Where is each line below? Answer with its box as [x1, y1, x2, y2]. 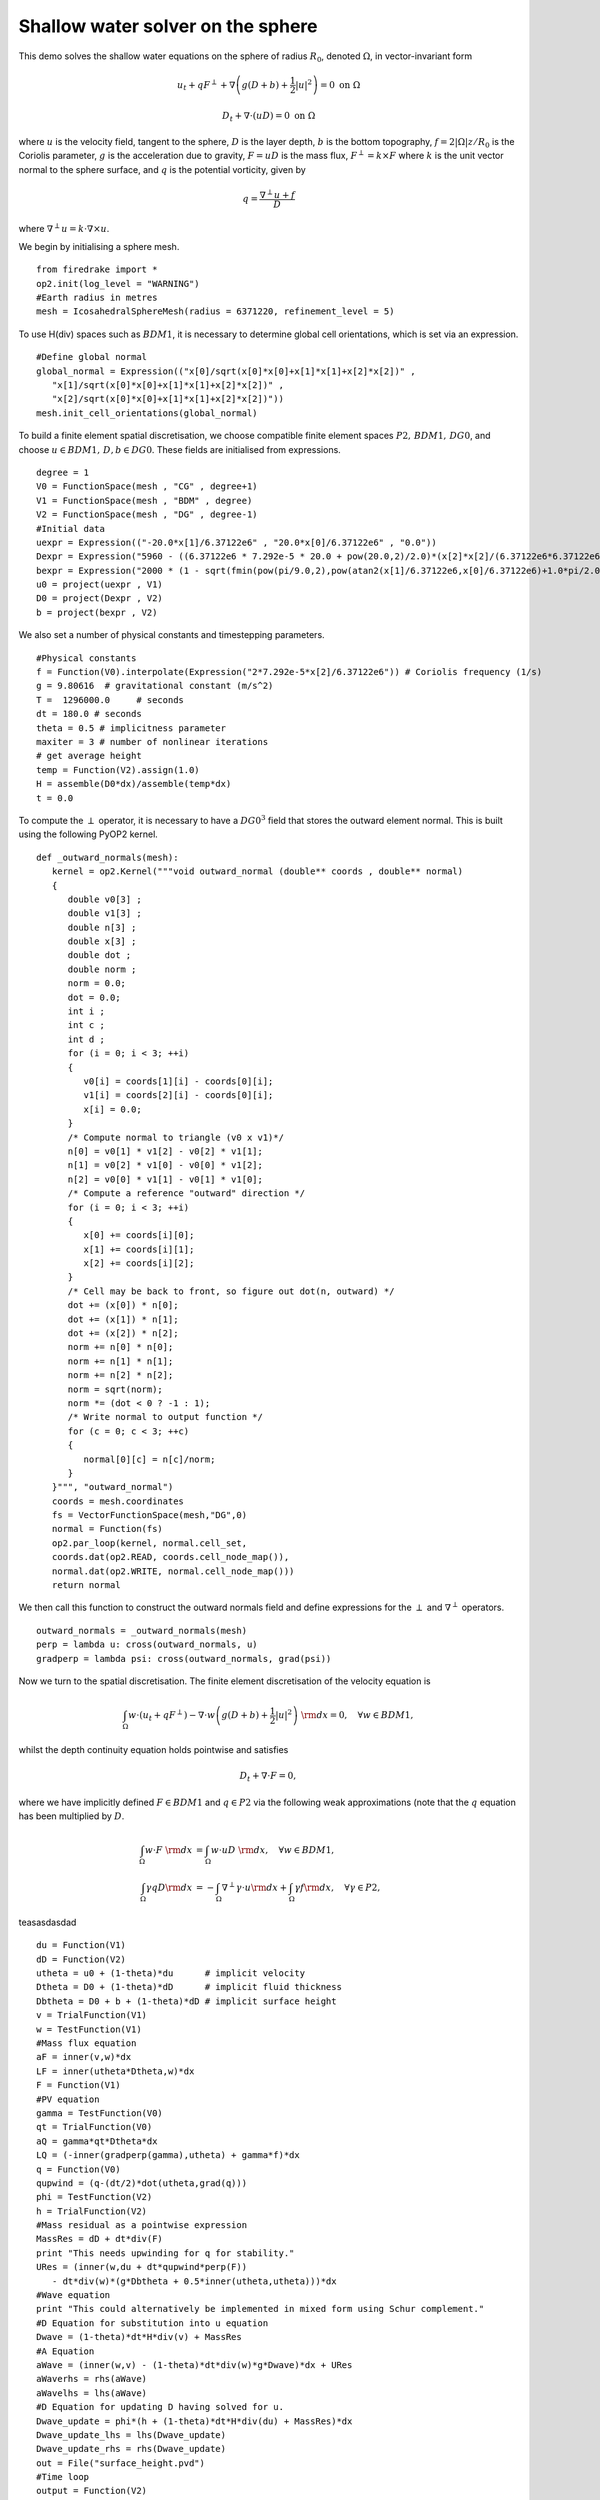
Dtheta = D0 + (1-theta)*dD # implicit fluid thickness [36, 1981, 342, 1993]
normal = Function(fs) [51, 1523, 164, 1535]
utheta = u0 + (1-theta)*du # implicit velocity [36, 1968, 305, 1979]
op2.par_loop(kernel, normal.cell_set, [51, 1537, 248, 1549]
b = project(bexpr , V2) [36, 606, 158, 618]
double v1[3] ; [67, 908, 142, 919]
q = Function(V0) [36, 2163, 121, 2175]
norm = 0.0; [67, 978, 127, 989]
